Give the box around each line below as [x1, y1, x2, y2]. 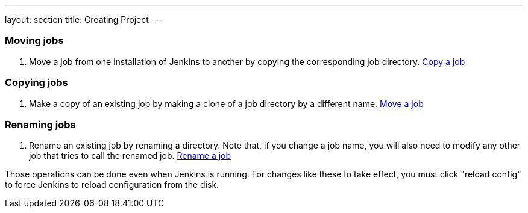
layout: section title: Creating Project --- [5, 14, 163, 25]
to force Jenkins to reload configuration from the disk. [5, 179, 219, 190]
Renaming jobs [5, 118, 76, 131]
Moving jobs [5, 34, 64, 47]
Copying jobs [5, 76, 68, 89]
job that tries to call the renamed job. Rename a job [29, 150, 231, 161]
